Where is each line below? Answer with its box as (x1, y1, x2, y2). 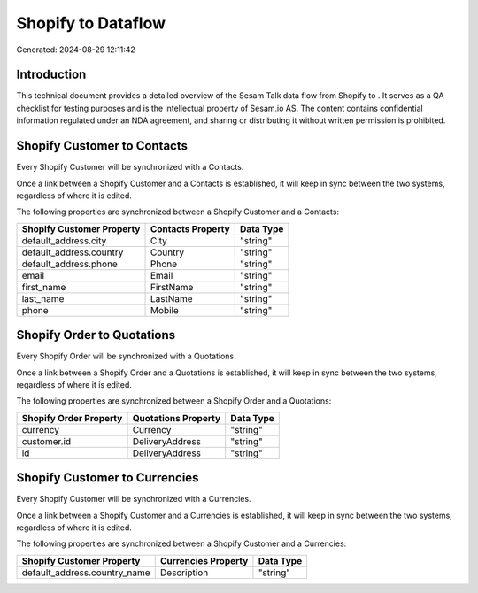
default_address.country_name (21, 566, 150, 579)
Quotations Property (132, 412, 221, 424)
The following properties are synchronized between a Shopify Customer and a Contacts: (16, 206, 340, 217)
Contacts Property (150, 222, 230, 235)
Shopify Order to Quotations (16, 327, 176, 343)
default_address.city (21, 235, 107, 247)
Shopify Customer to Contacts (16, 138, 189, 154)
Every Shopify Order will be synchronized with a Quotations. (16, 350, 236, 362)
